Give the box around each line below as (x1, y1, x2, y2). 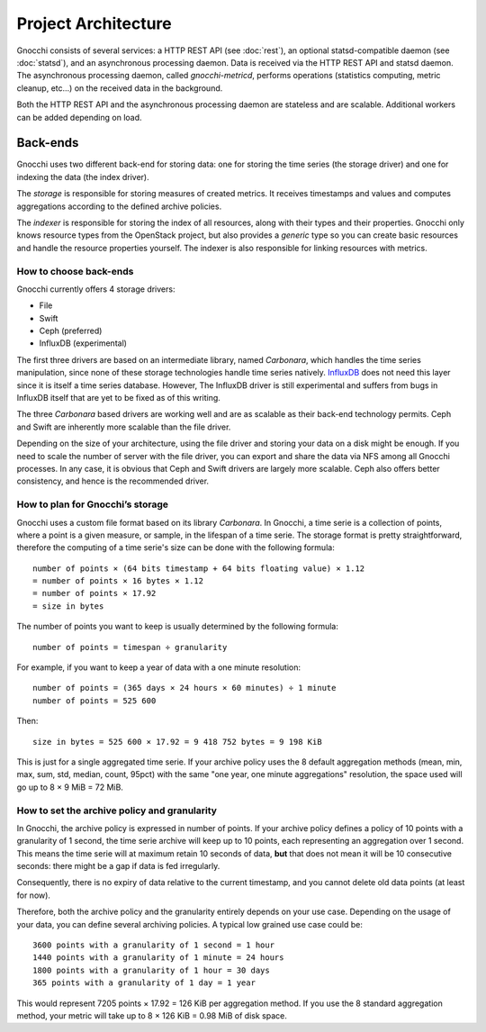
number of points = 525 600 (32, 695, 157, 706)
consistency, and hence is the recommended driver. (16, 475, 210, 486)
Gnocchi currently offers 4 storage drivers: (16, 284, 175, 294)
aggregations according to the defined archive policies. (16, 201, 222, 212)
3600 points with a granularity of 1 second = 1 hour (32, 940, 274, 950)
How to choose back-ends (16, 265, 134, 277)
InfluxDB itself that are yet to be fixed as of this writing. (16, 393, 220, 403)
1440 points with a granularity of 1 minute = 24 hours (32, 953, 284, 963)
